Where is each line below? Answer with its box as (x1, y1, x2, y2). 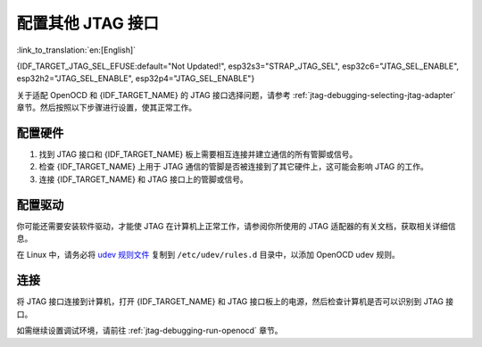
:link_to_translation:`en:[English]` (16, 45, 137, 55)
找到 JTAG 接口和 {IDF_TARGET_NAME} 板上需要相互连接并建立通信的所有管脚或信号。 (38, 149, 358, 160)
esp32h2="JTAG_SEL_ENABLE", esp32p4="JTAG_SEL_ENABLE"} (16, 73, 255, 84)
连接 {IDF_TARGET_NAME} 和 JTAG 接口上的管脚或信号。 (38, 174, 249, 185)
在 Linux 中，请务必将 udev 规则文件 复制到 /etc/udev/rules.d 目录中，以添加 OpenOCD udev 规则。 (16, 250, 401, 260)
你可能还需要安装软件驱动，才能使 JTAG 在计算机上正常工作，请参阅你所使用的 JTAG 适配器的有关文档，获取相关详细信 (16, 220, 456, 231)
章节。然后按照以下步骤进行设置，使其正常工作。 (16, 103, 196, 113)
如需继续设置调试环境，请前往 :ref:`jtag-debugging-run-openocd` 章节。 (16, 326, 283, 336)
